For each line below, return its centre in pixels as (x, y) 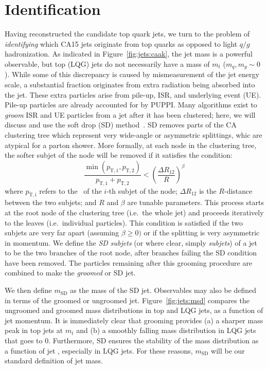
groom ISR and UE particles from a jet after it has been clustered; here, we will (130, 114)
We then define (28, 290)
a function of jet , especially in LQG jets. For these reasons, (99, 350)
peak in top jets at (34, 330)
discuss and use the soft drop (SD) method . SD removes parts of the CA (121, 125)
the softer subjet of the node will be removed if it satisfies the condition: (119, 155)
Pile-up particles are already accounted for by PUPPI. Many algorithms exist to (131, 105)
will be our (228, 350)
